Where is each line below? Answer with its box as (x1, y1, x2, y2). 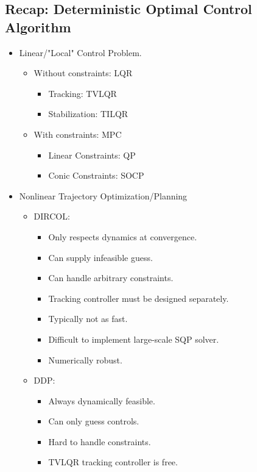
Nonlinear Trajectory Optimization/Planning (19, 189, 188, 202)
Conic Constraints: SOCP (48, 169, 144, 182)
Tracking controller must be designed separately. (48, 291, 229, 304)
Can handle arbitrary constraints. (48, 271, 174, 284)
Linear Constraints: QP (48, 148, 136, 161)
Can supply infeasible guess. (48, 251, 153, 263)
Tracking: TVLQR (48, 87, 117, 99)
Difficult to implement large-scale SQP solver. (48, 332, 219, 345)
